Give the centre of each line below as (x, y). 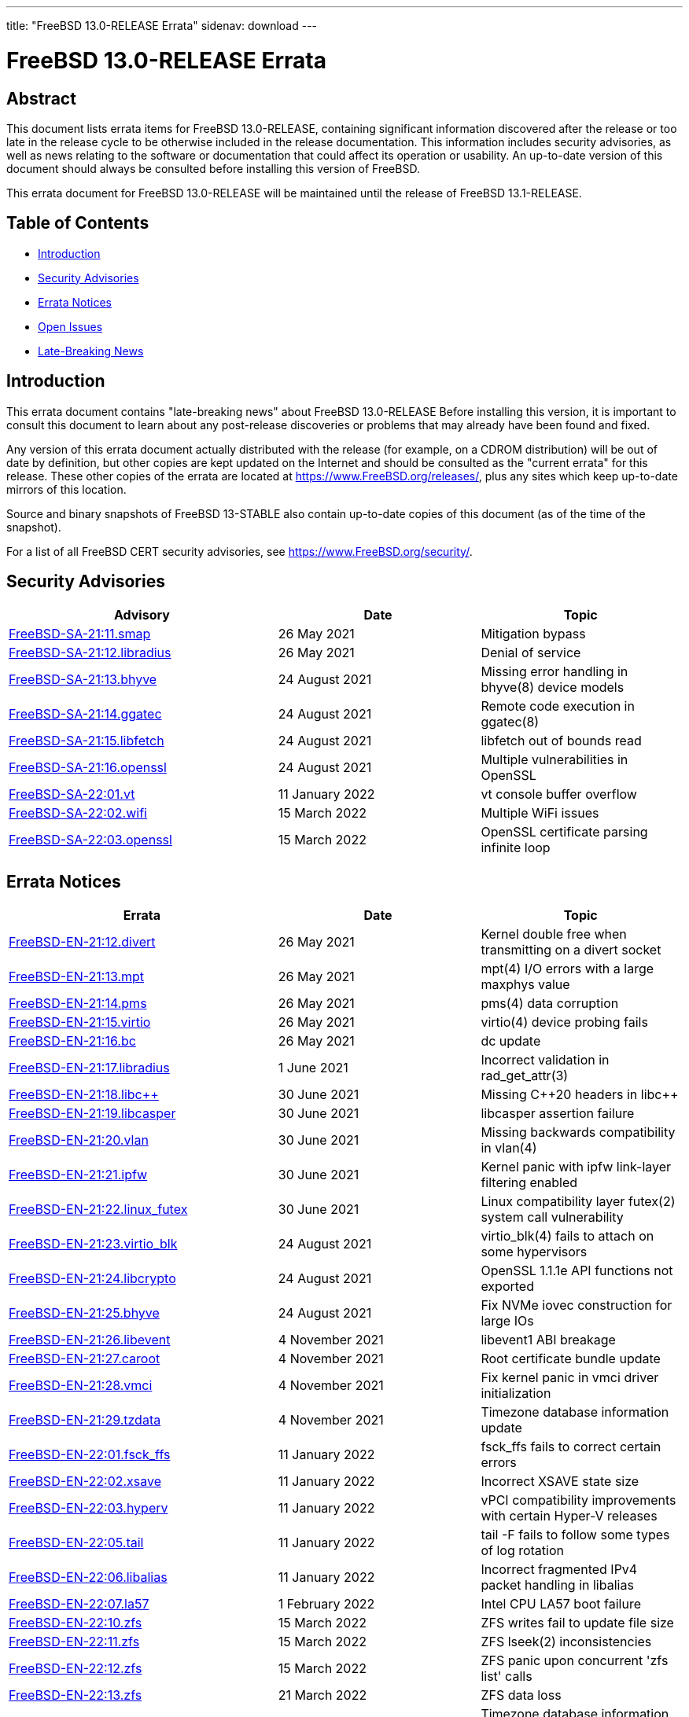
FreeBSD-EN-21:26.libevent (90, 1340)
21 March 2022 (322, 1695)
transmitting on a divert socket (571, 950)
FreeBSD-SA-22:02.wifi (78, 813)
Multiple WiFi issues (540, 813)
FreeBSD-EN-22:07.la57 (79, 1604)
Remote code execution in (558, 706)
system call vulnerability (552, 1217)
